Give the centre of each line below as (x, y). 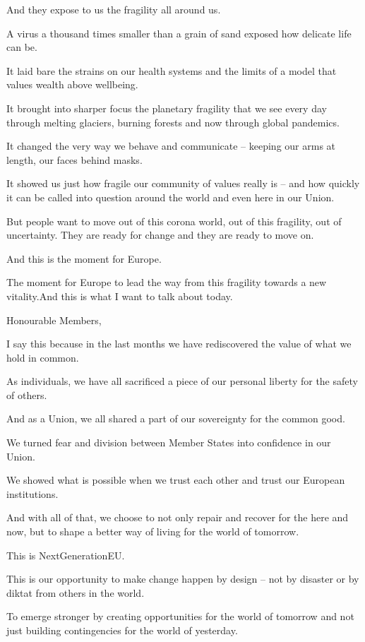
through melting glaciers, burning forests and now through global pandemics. (173, 122)
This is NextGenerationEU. (66, 555)
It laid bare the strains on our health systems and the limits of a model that (172, 70)
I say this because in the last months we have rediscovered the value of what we (179, 344)
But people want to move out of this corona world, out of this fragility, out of (174, 221)
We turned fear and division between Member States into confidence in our (169, 442)
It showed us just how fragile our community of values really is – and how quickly (183, 183)
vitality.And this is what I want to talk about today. (120, 296)
